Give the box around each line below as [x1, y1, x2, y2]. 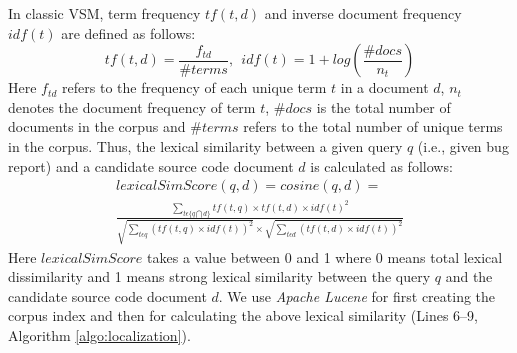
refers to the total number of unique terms [243, 116, 503, 137]
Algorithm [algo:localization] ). [8, 325, 191, 346]
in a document [340, 77, 429, 98]
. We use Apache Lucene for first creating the [218, 285, 496, 306]
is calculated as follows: [310, 155, 453, 176]
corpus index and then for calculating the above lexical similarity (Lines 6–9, [8, 305, 478, 326]
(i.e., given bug [417, 135, 509, 156]
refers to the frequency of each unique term [62, 77, 327, 98]
